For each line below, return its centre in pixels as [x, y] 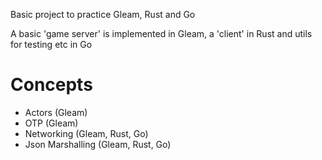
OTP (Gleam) [51, 123]
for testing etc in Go [51, 44]
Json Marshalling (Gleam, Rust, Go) [98, 144]
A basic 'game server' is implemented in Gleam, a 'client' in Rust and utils [161, 33]
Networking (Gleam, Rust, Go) [86, 133]
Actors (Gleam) [56, 112]
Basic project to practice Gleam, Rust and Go [103, 14]
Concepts [51, 85]
